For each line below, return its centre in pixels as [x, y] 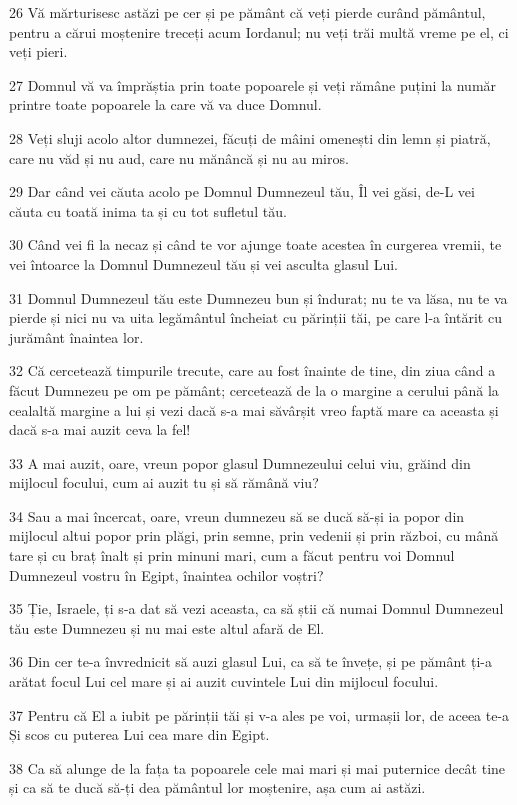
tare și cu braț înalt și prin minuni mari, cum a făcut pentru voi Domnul [232, 555]
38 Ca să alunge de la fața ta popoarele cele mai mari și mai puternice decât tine [257, 767]
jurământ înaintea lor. [76, 336]
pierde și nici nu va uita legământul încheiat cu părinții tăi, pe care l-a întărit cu [255, 317]
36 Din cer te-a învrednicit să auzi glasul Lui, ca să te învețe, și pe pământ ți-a [250, 661]
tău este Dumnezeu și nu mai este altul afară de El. [167, 627]
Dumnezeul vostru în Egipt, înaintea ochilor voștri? [166, 574]
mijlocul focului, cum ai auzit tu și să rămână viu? [164, 482]
